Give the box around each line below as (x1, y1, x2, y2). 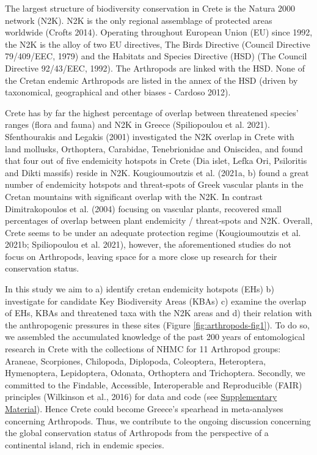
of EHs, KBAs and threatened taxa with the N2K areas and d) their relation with (5, 306, 312, 319)
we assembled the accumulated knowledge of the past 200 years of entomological (5, 330, 305, 343)
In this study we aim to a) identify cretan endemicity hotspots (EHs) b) (5, 283, 274, 295)
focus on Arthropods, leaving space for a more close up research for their (5, 250, 277, 262)
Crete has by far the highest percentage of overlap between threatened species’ (5, 106, 299, 119)
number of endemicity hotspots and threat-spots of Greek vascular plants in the (5, 178, 304, 191)
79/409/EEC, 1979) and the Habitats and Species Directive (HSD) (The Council (5, 50, 307, 62)
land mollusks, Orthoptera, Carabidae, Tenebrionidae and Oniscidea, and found (5, 142, 303, 155)
